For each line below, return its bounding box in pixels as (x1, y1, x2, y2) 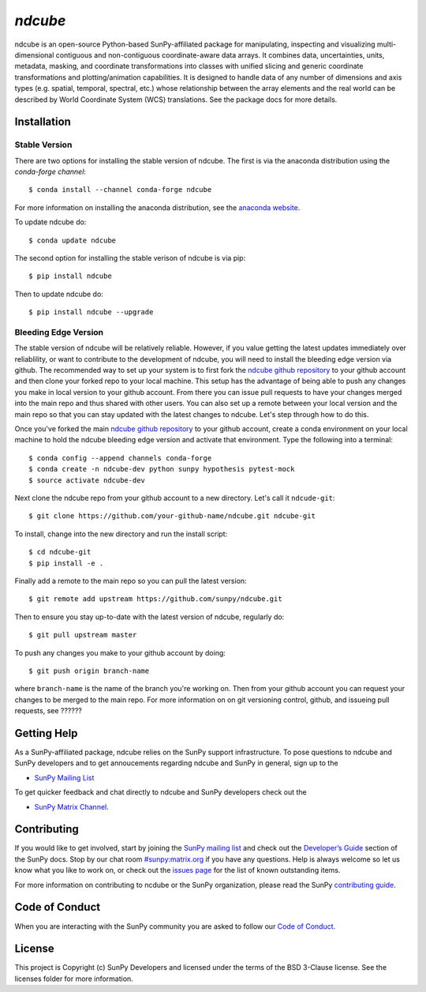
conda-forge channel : (14, 167, 87, 177)
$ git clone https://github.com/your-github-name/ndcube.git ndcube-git (28, 512, 316, 520)
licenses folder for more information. (14, 974, 133, 983)
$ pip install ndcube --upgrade (28, 308, 154, 317)
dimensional (14, 50, 54, 59)
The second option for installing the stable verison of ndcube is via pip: (14, 254, 246, 262)
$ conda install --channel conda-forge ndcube (28, 186, 212, 194)
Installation (14, 115, 71, 129)
